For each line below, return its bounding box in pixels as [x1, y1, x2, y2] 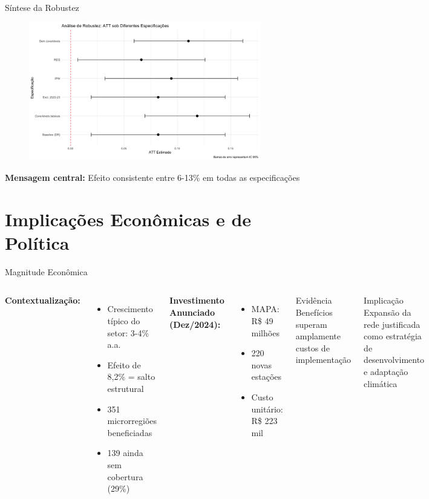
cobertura [107, 470, 143, 483]
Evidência [295, 294, 332, 307]
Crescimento [107, 302, 153, 315]
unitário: [251, 402, 283, 415]
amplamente [295, 330, 341, 342]
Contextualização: [5, 294, 80, 307]
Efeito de [107, 358, 141, 371]
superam [295, 318, 327, 330]
